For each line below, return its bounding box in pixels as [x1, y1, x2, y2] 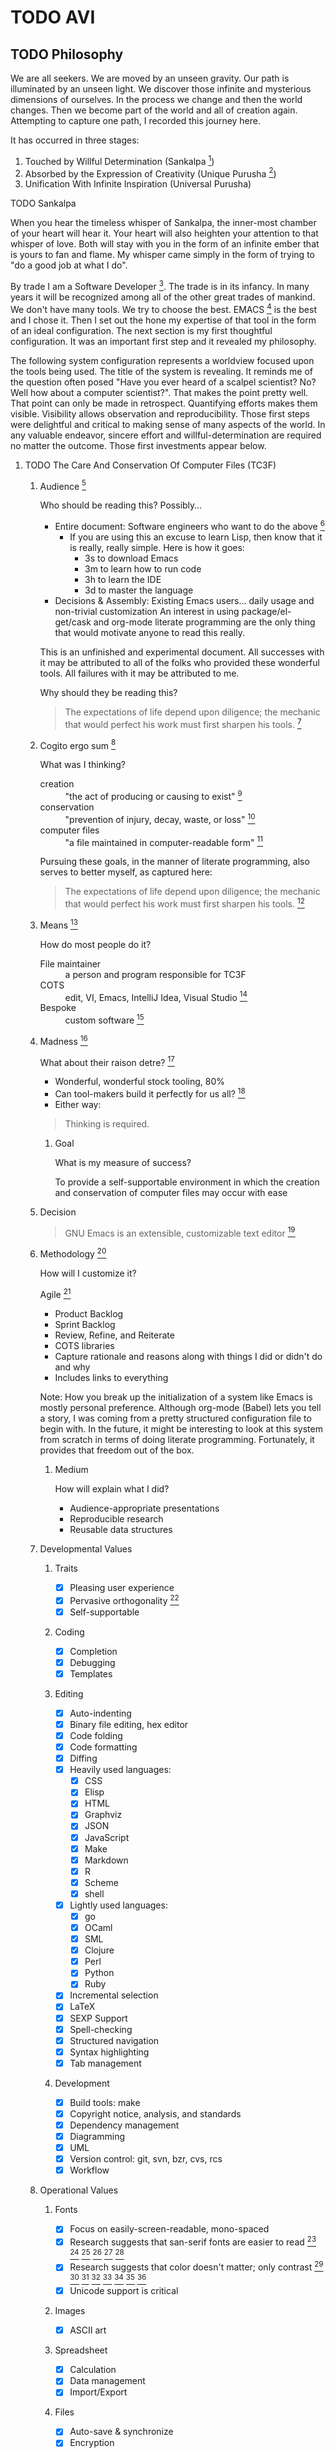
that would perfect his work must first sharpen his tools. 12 [64, 896, 305, 910]
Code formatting [69, 1741, 138, 1753]
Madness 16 [39, 1033, 88, 1047]
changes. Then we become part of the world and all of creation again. [10, 104, 298, 116]
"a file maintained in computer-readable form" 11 [64, 834, 264, 848]
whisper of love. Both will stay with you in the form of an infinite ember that [10, 238, 320, 250]
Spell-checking [69, 2023, 133, 2035]
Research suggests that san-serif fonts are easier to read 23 [69, 2234, 317, 2248]
